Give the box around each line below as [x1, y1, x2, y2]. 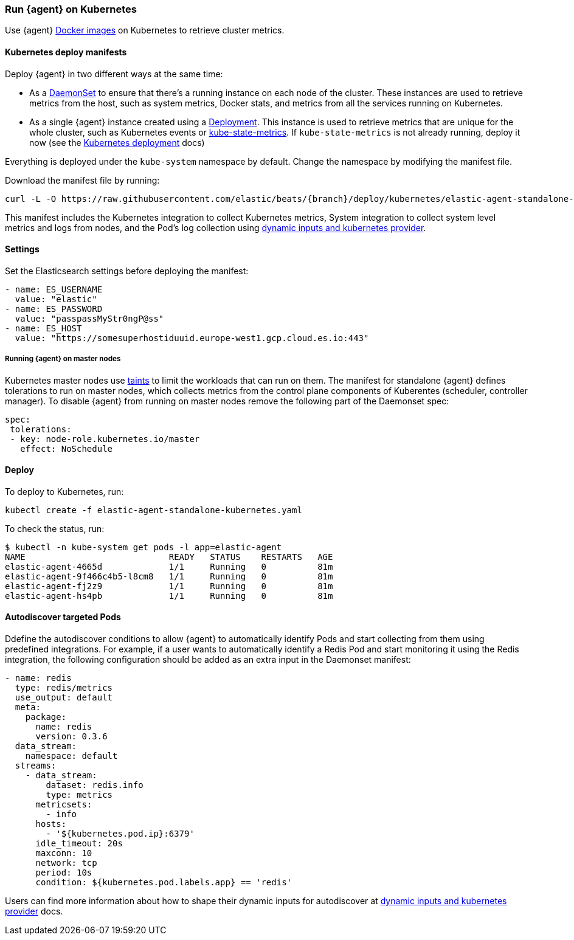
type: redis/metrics [15, 683, 113, 693]
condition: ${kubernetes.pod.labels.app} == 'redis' [35, 877, 292, 888]
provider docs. [5, 906, 63, 917]
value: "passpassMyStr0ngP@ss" [15, 313, 164, 323]
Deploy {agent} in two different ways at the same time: [5, 68, 223, 79]
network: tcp [35, 858, 97, 868]
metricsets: [35, 800, 92, 810]
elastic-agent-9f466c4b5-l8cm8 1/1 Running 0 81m [5, 571, 333, 581]
